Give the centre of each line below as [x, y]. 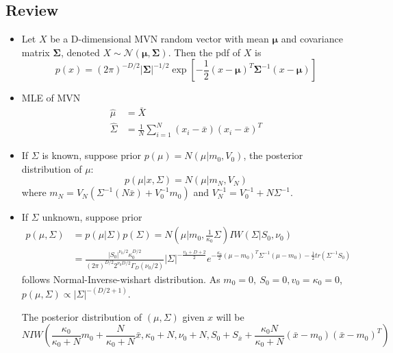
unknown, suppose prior [92, 217]
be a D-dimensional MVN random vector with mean [160, 39]
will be [230, 316]
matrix [36, 52]
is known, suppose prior [91, 155]
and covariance [312, 39]
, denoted [80, 52]
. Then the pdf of [204, 52]
